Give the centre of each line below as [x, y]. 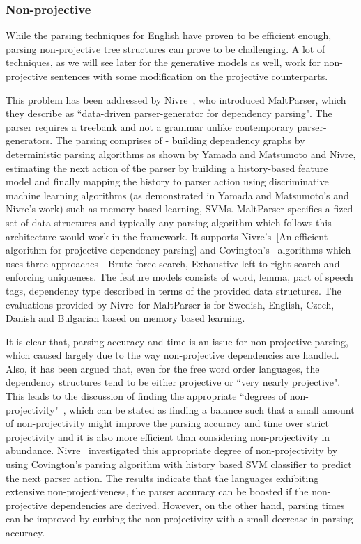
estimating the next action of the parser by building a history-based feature [167, 168]
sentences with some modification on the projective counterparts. [189, 76]
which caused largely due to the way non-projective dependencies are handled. [172, 355]
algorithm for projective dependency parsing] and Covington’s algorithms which [178, 250]
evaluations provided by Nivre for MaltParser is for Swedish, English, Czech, [170, 304]
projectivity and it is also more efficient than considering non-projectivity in [168, 436]
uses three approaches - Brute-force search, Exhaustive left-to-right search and [173, 263]
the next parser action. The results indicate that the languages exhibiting [162, 477]
